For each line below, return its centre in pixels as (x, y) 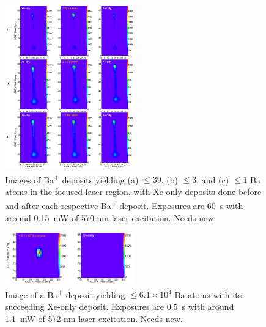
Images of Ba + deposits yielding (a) (72, 178)
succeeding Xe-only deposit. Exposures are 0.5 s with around (120, 306)
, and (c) (213, 179)
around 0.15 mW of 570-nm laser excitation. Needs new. (111, 217)
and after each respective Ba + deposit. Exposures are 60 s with (124, 205)
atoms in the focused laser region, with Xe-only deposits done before (133, 191)
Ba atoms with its (208, 294)
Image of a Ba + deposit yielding (65, 293)
